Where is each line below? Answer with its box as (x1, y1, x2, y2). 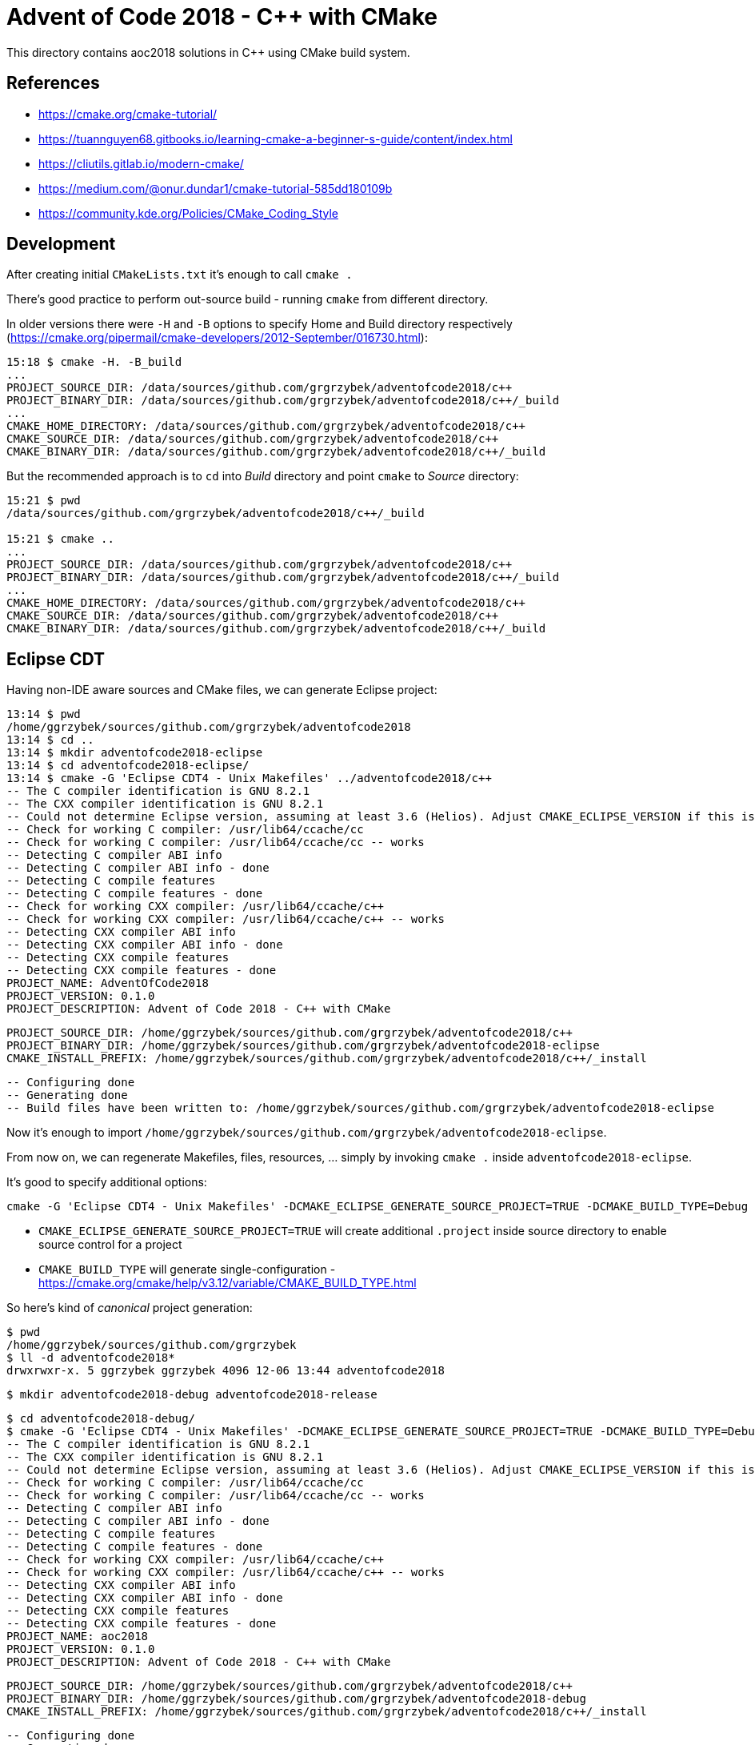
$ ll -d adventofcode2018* (6, 1351, 175, 1365)
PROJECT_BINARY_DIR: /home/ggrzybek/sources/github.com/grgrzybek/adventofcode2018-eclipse (6, 1039, 600, 1053)
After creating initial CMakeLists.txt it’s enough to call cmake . (6, 267, 353, 282)
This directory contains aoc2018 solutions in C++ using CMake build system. (6, 45, 410, 59)
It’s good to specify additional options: (6, 1175, 207, 1189)
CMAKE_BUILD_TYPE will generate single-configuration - (38, 1262, 336, 1277)
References (6, 73, 100, 94)
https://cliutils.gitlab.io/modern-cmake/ (38, 156, 244, 170)
